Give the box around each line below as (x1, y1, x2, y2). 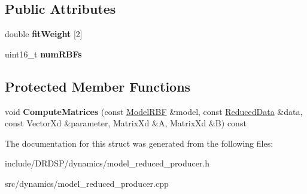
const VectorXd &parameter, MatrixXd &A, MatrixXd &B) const (5, 117, 247, 129)
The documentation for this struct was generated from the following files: (5, 137, 273, 149)
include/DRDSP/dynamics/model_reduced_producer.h (5, 157, 210, 169)
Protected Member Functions (5, 77, 191, 95)
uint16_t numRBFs (5, 47, 82, 60)
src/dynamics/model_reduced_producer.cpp (5, 177, 169, 189)
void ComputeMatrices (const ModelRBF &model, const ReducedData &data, (5, 105, 303, 117)
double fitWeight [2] (5, 28, 83, 40)
